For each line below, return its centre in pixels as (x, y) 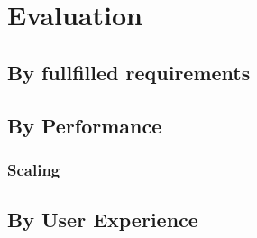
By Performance (85, 125)
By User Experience (103, 220)
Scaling (34, 169)
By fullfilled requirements (129, 72)
